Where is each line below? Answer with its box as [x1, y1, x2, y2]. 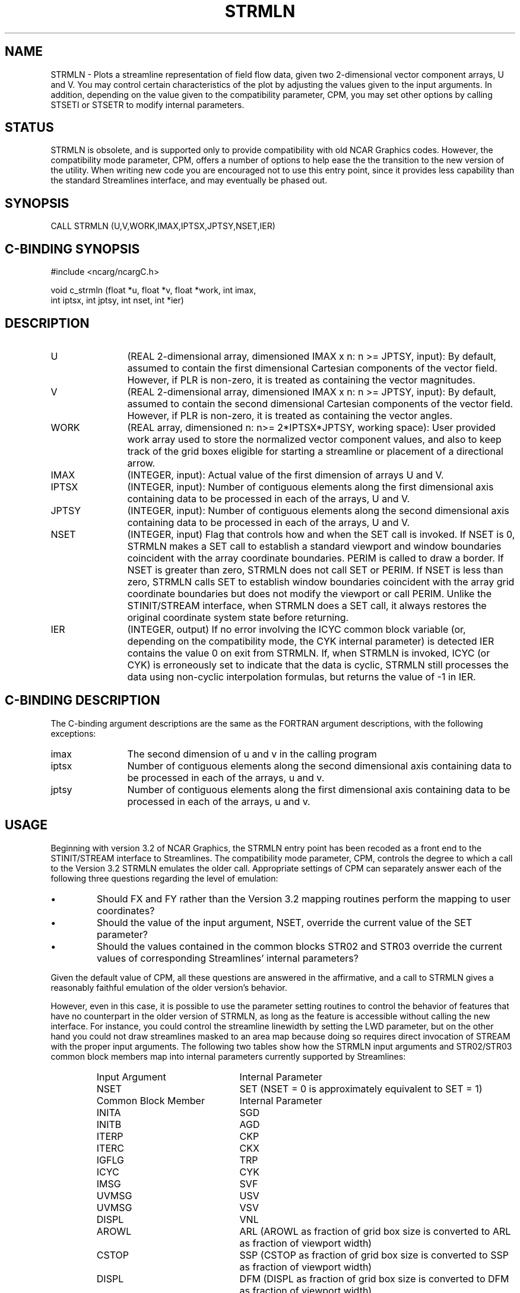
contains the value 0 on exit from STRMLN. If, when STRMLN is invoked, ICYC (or [127, 646, 490, 659]
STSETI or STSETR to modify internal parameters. [50, 99, 245, 110]
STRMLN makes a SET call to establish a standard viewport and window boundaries [127, 540, 502, 552]
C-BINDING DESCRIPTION [5, 693, 160, 708]
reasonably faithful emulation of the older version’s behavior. [50, 982, 287, 993]
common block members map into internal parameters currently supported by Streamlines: [50, 1051, 406, 1061]
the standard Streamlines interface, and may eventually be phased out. [50, 175, 328, 186]
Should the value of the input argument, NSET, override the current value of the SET [97, 916, 473, 928]
